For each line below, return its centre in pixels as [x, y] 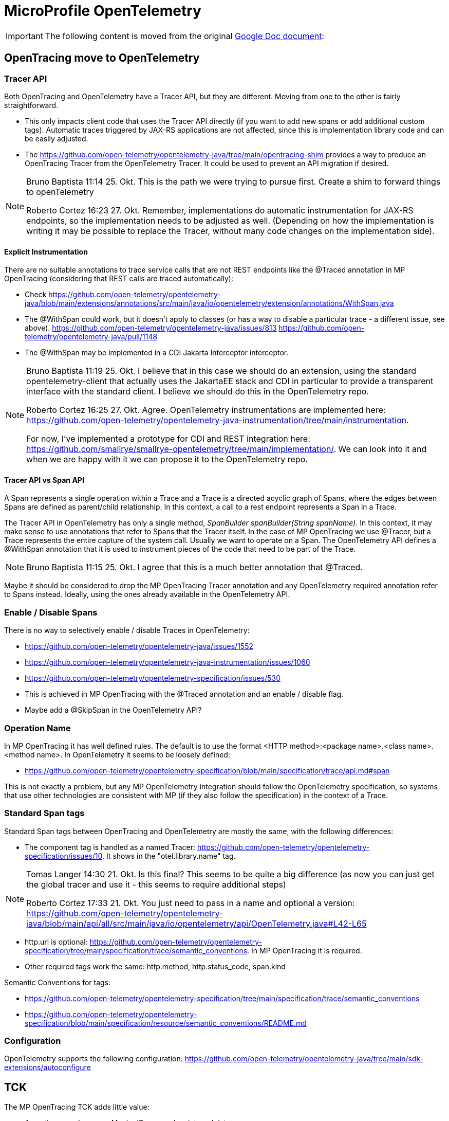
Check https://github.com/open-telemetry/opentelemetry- [123, 295]
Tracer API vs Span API [44, 480]
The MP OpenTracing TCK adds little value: [77, 1107]
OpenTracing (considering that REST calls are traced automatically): [119, 279]
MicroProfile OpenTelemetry [103, 11]
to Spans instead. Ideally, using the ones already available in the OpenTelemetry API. [147, 594]
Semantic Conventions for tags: [58, 982]
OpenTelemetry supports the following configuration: [93, 1059]
